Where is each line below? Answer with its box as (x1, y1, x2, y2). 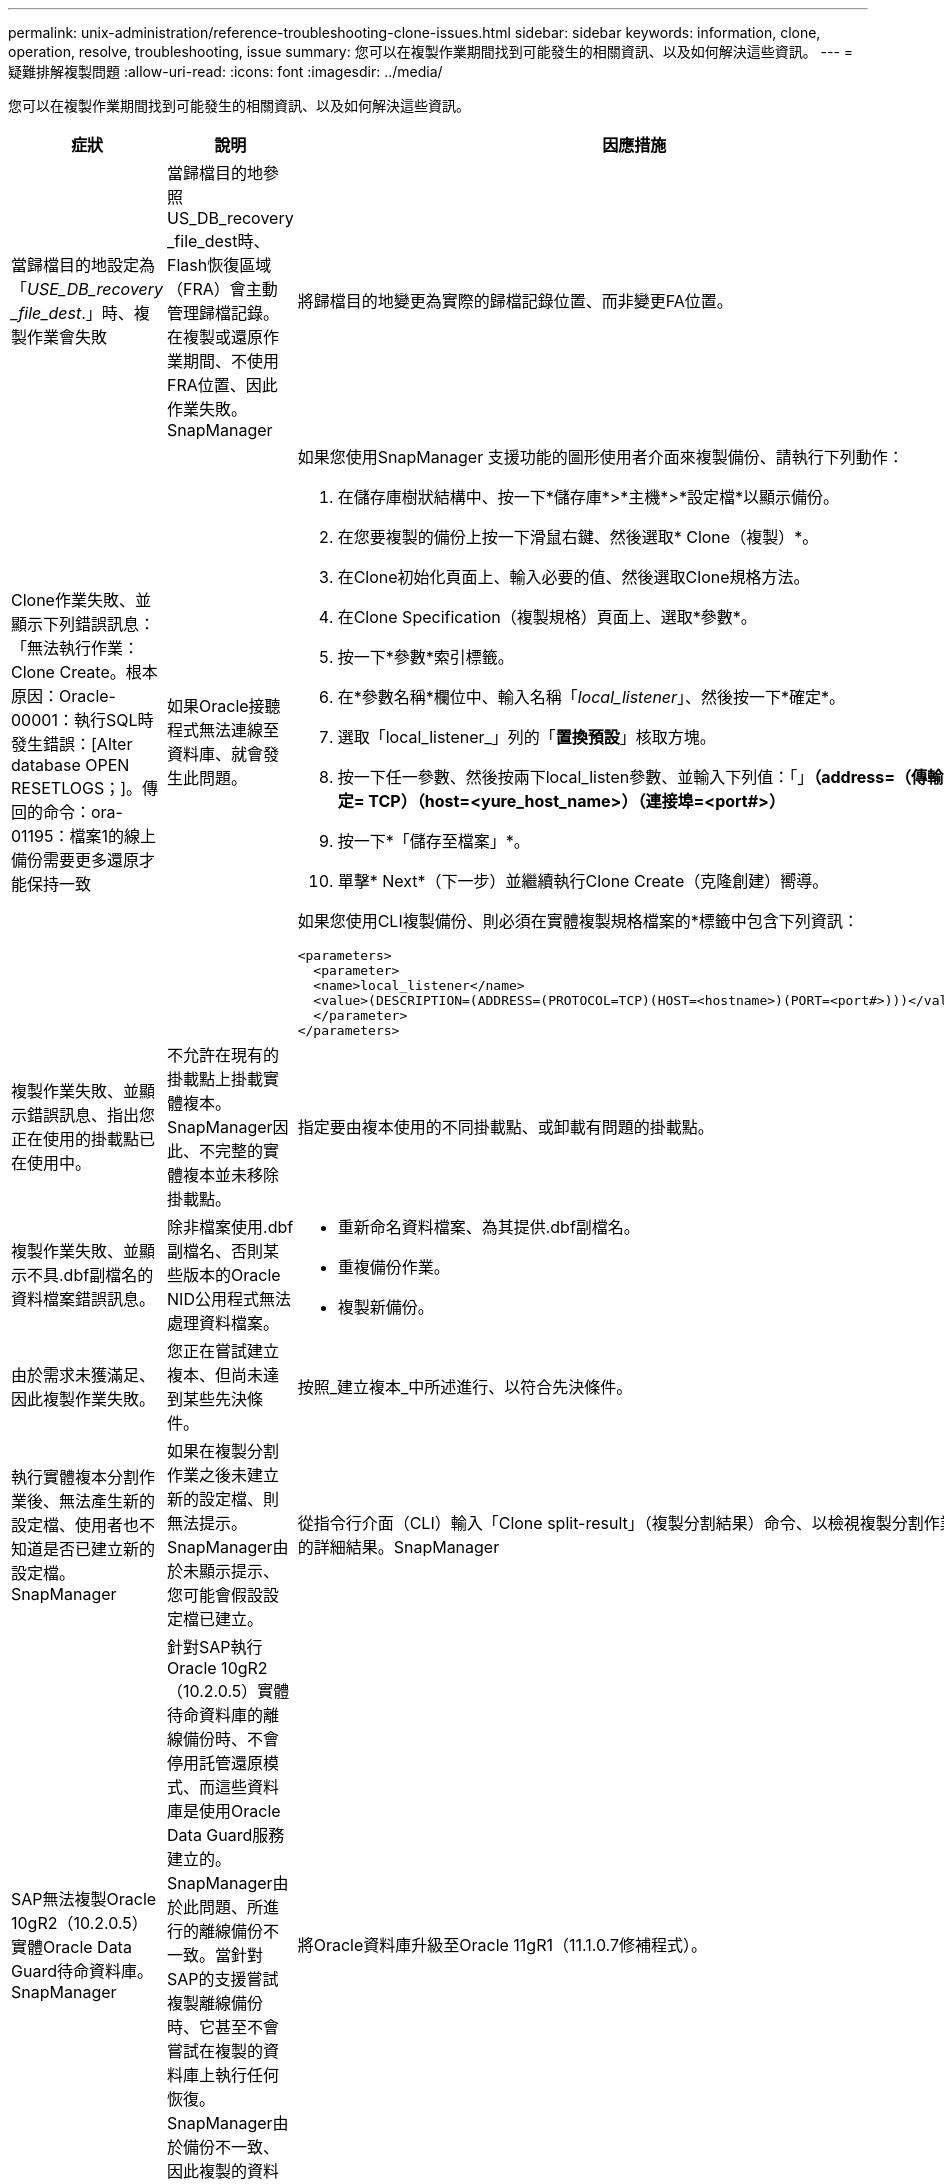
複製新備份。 (337, 1297, 434, 1317)
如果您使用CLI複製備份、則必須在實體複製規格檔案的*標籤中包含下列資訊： (297, 911, 859, 931)
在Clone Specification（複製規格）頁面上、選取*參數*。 (337, 607, 757, 627)
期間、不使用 (183, 351, 280, 371)
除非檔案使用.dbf (167, 1217, 294, 1237)
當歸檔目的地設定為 (11, 255, 156, 275)
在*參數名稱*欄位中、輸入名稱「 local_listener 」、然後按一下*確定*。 (337, 687, 846, 707)
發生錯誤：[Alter (11, 734, 133, 754)
